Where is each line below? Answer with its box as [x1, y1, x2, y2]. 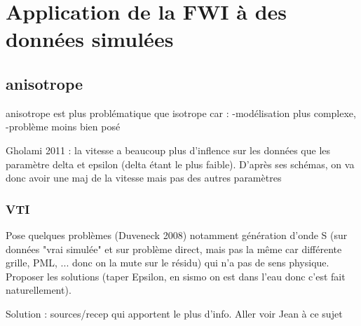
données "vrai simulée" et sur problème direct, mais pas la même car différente [6, 241, 342, 256]
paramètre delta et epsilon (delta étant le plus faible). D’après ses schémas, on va [6, 156, 355, 171]
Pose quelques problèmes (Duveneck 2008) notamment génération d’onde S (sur [6, 227, 348, 242]
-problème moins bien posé [6, 119, 121, 134]
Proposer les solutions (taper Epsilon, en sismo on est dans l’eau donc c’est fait [6, 269, 346, 283]
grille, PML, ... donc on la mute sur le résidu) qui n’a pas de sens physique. [6, 255, 329, 270]
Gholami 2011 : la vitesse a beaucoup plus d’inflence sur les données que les [6, 142, 331, 157]
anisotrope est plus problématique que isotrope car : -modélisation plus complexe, [6, 105, 356, 120]
